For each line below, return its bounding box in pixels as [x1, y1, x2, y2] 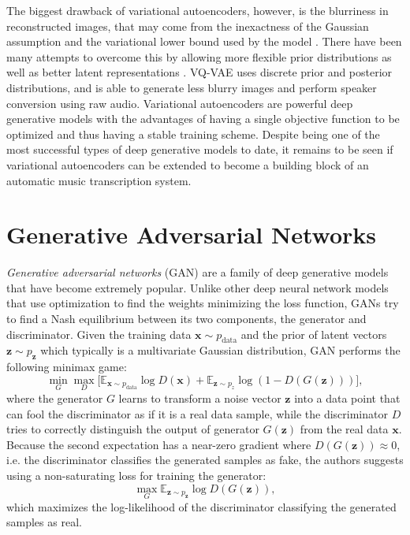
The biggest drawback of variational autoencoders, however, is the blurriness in [6, 2, 389, 18]
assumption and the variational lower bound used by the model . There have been [6, 33, 402, 50]
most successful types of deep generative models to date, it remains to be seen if [6, 141, 393, 158]
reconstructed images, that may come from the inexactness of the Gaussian [6, 17, 369, 34]
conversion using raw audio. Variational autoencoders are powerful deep [6, 95, 353, 111]
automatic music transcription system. [6, 172, 192, 188]
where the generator [6, 390, 103, 407]
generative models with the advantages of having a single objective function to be [6, 110, 400, 127]
